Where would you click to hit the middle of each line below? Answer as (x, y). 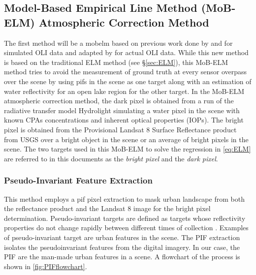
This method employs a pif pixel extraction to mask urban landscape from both (124, 199)
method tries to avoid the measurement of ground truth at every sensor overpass (126, 72)
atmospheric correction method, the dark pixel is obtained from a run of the (119, 101)
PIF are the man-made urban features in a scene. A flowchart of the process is (122, 257)
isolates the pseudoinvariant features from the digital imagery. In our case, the (122, 247)
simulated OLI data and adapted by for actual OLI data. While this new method (126, 52)
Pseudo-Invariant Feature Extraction (78, 180)
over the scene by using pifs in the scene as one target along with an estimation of (128, 81)
